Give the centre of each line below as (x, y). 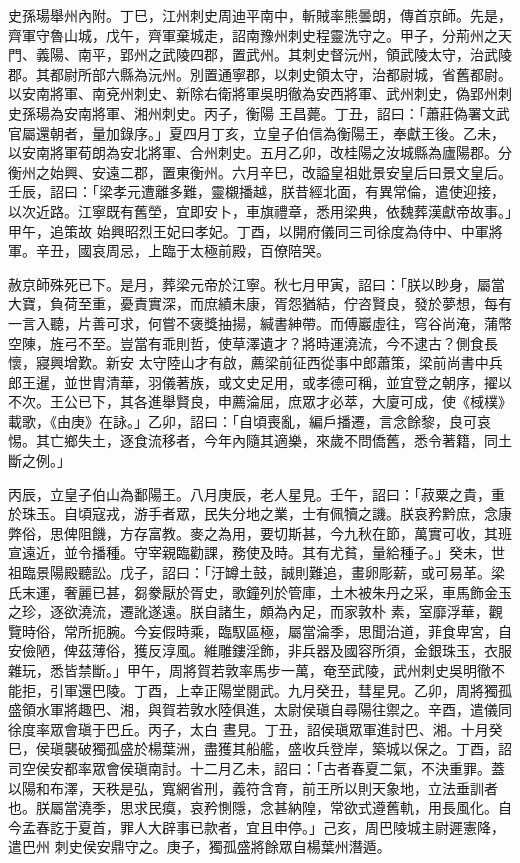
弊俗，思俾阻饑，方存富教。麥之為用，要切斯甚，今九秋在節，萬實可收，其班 (260, 532)
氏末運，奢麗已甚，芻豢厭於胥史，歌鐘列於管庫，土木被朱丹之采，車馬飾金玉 (260, 591)
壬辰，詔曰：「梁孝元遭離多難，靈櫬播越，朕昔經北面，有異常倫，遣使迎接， (256, 191)
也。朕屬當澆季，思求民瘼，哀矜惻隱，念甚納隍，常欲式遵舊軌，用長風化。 (253, 807)
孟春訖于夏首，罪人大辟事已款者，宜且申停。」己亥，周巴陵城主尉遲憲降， (263, 826)
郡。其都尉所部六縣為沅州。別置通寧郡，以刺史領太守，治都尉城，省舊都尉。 (260, 73)
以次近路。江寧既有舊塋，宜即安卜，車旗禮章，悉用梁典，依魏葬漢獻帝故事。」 (260, 210)
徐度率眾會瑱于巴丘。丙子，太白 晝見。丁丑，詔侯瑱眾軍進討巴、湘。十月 (248, 728)
